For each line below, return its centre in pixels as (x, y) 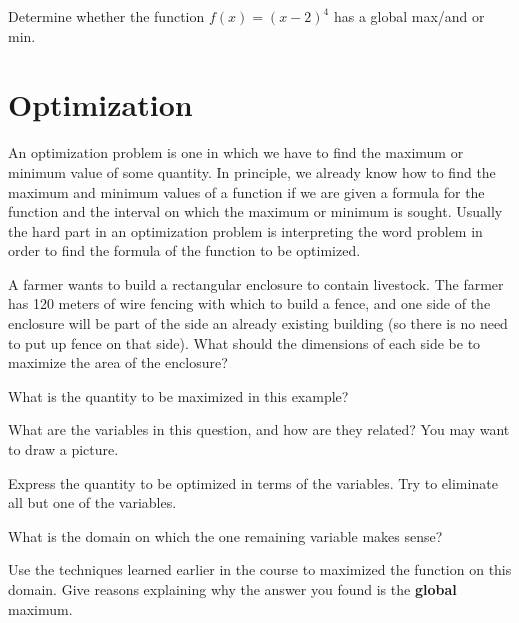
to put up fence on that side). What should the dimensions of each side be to (244, 342)
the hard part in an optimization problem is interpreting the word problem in (245, 230)
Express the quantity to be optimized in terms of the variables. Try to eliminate (253, 482)
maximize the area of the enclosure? (118, 362)
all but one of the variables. (92, 502)
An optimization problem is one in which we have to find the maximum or (236, 152)
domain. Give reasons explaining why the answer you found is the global (232, 589)
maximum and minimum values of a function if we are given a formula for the (246, 191)
